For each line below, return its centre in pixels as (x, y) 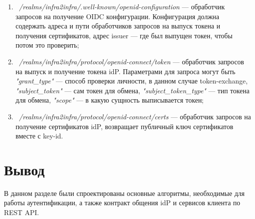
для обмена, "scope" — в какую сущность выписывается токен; (110, 100)
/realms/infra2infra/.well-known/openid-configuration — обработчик (122, 6)
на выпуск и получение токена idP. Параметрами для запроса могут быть (125, 71)
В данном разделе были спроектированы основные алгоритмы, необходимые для (124, 193)
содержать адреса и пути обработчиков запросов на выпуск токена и (118, 26)
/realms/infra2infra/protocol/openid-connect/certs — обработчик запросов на (135, 116)
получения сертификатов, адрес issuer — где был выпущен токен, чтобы (124, 35)
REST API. (22, 212)
